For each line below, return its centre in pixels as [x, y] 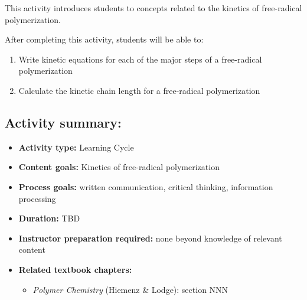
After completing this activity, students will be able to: [104, 39]
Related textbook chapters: [75, 269]
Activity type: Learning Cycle [76, 147]
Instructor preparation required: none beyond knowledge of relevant [150, 238]
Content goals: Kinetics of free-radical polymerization [119, 167]
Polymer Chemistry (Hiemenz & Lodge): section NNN [130, 289]
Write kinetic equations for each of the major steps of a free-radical [140, 59]
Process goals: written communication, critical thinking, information [146, 186]
